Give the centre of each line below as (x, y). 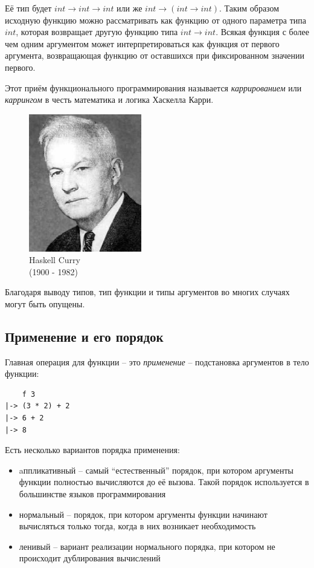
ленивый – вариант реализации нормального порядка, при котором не (147, 546)
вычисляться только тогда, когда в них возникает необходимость (137, 526)
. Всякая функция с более (262, 32)
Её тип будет (28, 8)
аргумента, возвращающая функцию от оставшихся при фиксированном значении (155, 55)
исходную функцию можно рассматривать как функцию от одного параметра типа (155, 20)
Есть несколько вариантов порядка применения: (92, 450)
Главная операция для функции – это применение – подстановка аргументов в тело (157, 361)
